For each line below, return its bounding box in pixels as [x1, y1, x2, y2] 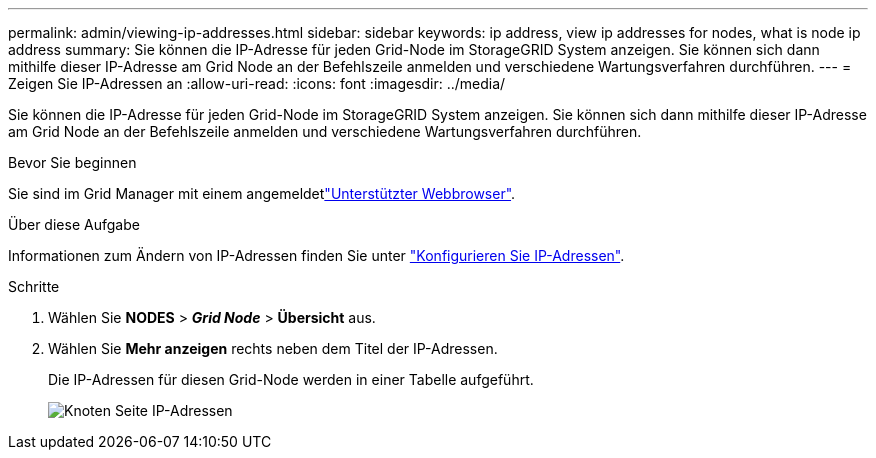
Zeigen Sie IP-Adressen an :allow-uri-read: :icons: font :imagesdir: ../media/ [8, 75, 506, 92]
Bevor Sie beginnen [8, 154, 137, 171]
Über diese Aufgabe [8, 216, 140, 233]
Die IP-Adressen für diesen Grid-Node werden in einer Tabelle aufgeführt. [48, 371, 534, 388]
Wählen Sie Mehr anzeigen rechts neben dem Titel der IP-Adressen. [48, 340, 498, 357]
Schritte [8, 278, 60, 295]
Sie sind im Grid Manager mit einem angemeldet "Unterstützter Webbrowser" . [8, 185, 516, 202]
